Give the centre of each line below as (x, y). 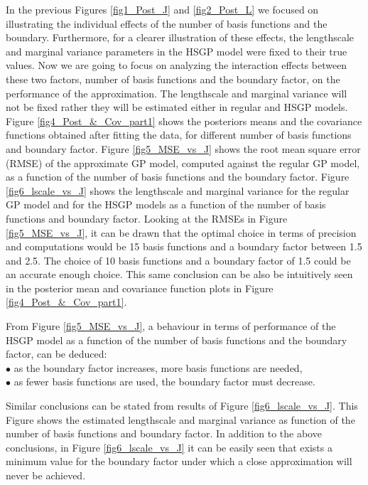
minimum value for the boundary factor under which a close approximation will (179, 461)
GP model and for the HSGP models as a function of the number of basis (166, 204)
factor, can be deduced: (56, 354)
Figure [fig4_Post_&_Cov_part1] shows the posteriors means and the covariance (184, 121)
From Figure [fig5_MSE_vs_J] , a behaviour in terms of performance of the (171, 326)
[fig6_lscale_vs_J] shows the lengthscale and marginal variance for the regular (178, 190)
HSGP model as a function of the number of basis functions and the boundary (177, 340)
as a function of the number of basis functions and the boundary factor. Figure (178, 177)
